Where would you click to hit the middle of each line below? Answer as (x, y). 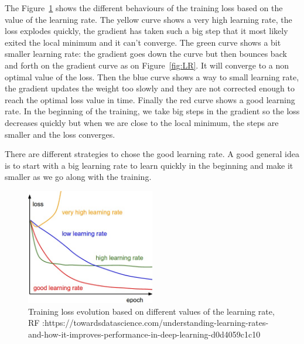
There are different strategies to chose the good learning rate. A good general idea (152, 154)
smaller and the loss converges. (60, 134)
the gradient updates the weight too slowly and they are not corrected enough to (150, 88)
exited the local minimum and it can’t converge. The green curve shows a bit (143, 42)
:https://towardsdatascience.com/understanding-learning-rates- (156, 323)
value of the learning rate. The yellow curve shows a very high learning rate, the (148, 19)
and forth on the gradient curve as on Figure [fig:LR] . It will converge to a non (147, 65)
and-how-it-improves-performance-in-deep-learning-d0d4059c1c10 (144, 334)
